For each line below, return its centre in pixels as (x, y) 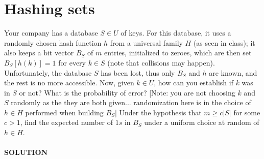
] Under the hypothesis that (158, 112)
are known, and (233, 72)
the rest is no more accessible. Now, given (69, 83)
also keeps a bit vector (39, 53)
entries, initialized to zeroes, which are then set (178, 53)
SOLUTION (26, 152)
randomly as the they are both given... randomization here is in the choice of (131, 102)
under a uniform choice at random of (202, 122)
